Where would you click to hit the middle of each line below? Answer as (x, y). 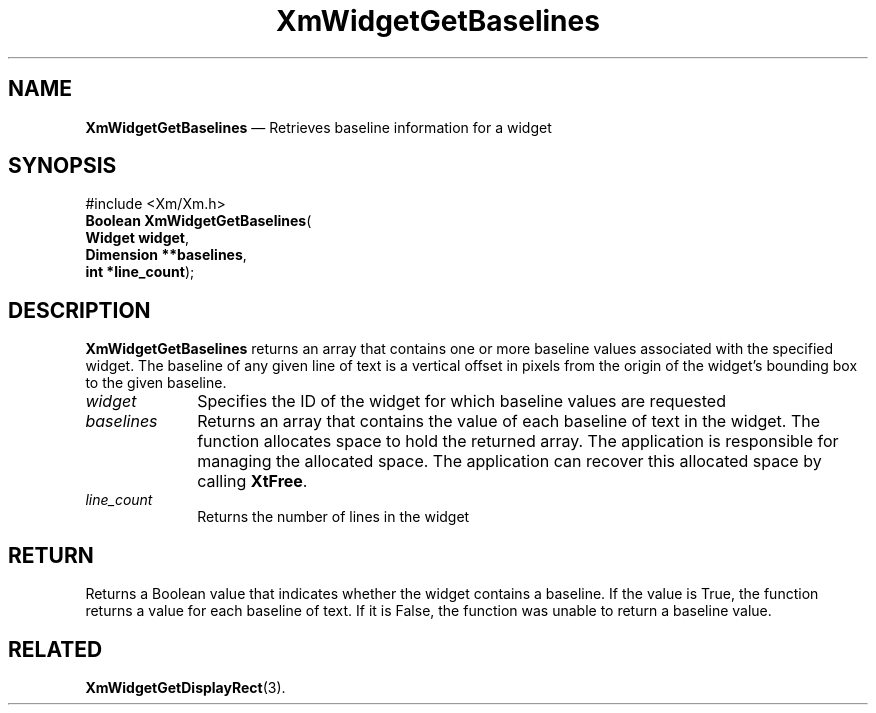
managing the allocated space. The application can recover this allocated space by (509, 461)
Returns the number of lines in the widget (333, 517)
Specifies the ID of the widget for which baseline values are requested (461, 401)
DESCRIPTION (79, 310)
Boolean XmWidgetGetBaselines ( (198, 221)
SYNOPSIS (62, 166)
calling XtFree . (252, 481)
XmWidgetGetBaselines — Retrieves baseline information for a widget (318, 127)
